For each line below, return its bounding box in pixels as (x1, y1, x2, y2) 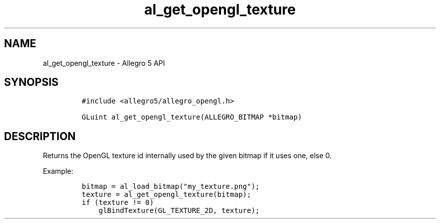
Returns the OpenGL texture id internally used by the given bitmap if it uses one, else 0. (43, 151, 332, 160)
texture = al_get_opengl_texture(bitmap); (81, 190, 251, 199)
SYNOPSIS (4, 76, 59, 89)
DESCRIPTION (4, 130, 76, 143)
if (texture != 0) (81, 198, 154, 207)
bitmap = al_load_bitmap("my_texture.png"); (81, 182, 260, 191)
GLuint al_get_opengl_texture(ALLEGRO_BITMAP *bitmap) (81, 113, 302, 122)
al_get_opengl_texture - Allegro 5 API (43, 58, 165, 67)
